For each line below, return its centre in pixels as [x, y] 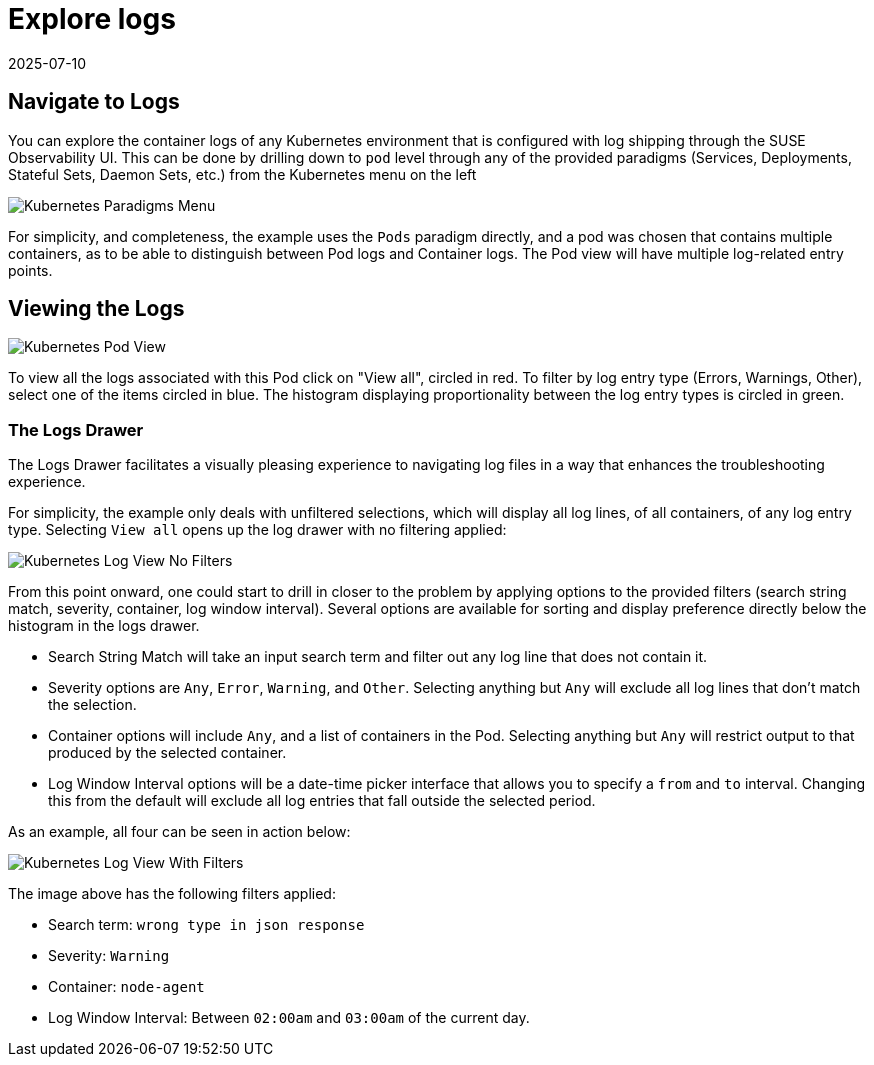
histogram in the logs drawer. [104, 626]
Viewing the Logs [96, 309]
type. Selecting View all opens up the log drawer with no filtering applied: [257, 530]
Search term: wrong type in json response [206, 925]
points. [30, 270]
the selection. [92, 705]
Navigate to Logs [94, 102]
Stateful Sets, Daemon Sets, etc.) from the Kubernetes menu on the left [242, 174]
